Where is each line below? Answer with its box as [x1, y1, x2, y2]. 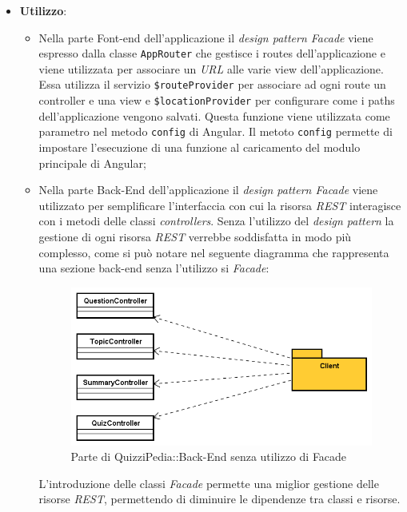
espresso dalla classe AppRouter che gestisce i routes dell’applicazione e [38, 45, 385, 62]
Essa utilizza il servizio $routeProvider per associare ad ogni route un [38, 76, 386, 93]
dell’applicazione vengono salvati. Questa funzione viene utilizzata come [38, 107, 390, 124]
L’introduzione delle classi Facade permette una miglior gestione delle [38, 474, 379, 491]
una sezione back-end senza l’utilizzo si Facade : [38, 260, 269, 276]
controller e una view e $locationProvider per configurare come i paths [38, 92, 395, 109]
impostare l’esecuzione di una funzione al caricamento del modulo [38, 139, 361, 155]
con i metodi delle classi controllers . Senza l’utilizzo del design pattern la [38, 212, 394, 229]
